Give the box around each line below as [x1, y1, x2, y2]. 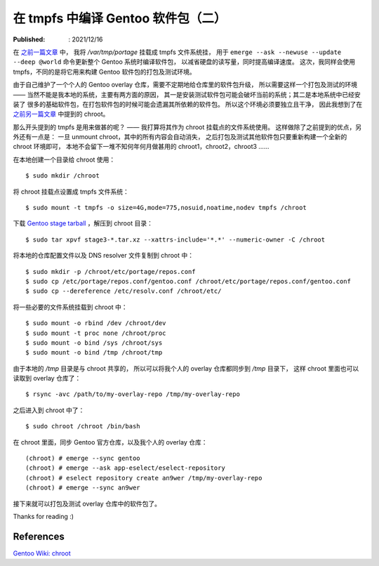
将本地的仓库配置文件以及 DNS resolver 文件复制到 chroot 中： [13, 251, 194, 260]
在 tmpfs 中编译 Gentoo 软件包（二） [13, 11, 227, 26]
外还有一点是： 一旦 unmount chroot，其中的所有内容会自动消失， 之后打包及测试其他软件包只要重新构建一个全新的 [13, 133, 347, 141]
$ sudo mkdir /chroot [25, 172, 100, 180]
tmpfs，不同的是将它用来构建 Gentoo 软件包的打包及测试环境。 [13, 67, 196, 76]
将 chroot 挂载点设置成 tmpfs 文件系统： [13, 187, 130, 196]
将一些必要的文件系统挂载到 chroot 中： [13, 303, 128, 311]
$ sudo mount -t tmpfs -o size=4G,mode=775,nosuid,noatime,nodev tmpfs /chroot [25, 204, 307, 212]
